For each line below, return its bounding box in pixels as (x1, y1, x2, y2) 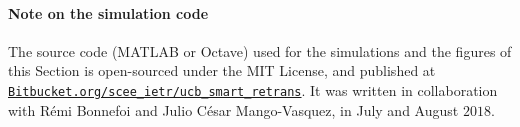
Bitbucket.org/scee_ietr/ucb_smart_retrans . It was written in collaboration (8, 79, 498, 100)
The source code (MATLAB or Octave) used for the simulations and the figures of (8, 40, 512, 61)
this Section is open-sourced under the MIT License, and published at (8, 60, 436, 81)
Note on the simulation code (8, 2, 209, 23)
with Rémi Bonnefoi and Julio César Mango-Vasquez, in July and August (8, 99, 459, 120)
